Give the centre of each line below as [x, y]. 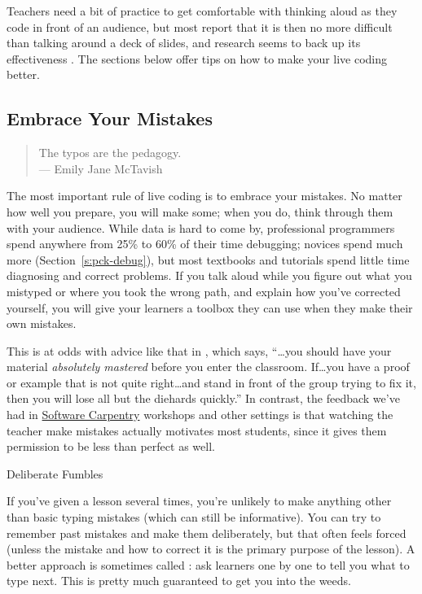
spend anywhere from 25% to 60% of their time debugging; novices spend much [205, 244]
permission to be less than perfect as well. [111, 446]
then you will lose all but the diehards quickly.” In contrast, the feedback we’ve [203, 398]
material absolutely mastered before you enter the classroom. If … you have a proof [208, 367]
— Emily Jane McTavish [101, 168]
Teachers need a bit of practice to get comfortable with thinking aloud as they [202, 11]
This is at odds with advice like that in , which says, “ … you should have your [199, 350]
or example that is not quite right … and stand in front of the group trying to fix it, [211, 382]
